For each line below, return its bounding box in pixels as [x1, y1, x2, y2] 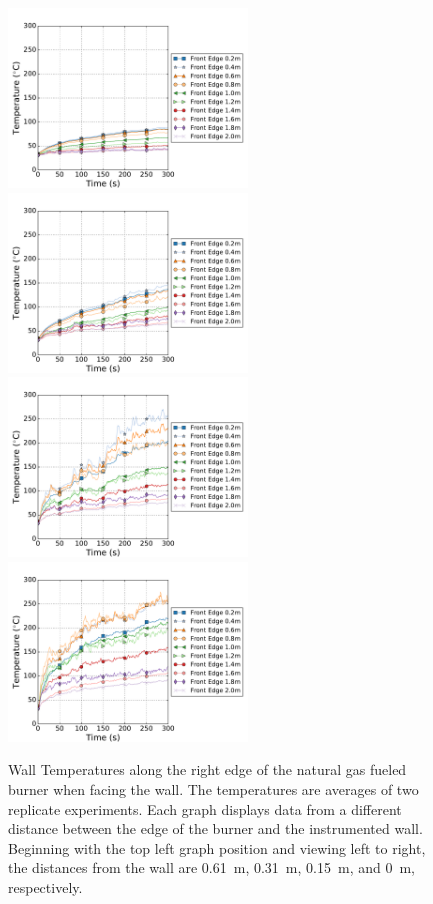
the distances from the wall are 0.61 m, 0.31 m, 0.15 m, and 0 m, [8, 857, 415, 878]
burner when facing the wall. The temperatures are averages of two [8, 778, 419, 799]
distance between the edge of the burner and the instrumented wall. [8, 818, 423, 839]
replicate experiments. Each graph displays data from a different [8, 798, 402, 819]
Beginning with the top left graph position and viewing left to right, [8, 837, 426, 858]
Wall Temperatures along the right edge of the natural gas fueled [8, 759, 407, 780]
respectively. [8, 876, 83, 897]
